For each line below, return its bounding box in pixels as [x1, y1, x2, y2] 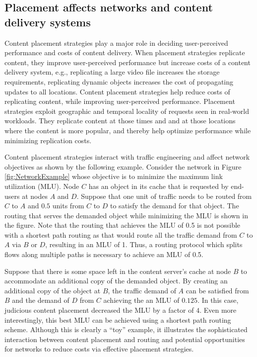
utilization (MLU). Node [4, 180, 79, 191]
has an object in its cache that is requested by [88, 180, 229, 191]
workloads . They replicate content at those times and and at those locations [4, 115, 236, 126]
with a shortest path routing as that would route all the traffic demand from [4, 229, 237, 240]
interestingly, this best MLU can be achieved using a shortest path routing [4, 314, 231, 325]
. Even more [199, 305, 237, 315]
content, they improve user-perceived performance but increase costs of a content [4, 57, 251, 67]
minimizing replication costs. [4, 135, 92, 145]
